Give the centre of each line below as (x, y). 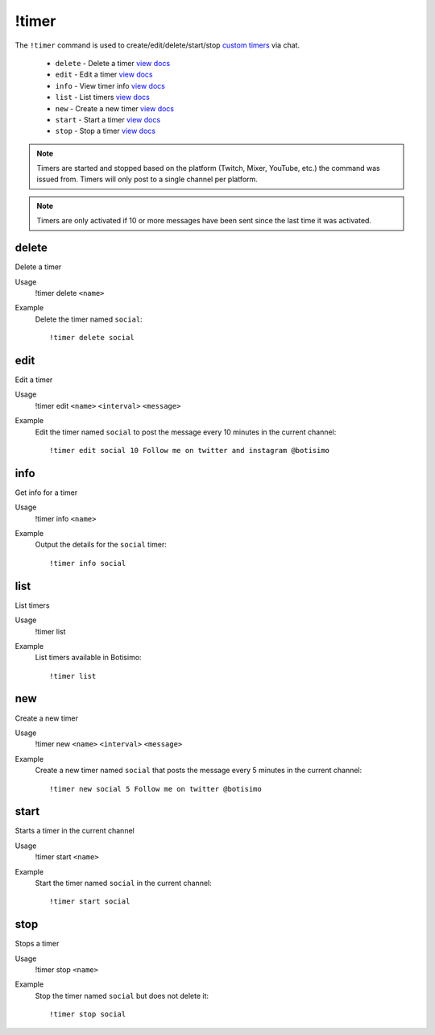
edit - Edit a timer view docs (104, 75)
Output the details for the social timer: (101, 545)
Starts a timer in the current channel (75, 831)
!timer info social (88, 563)
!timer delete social (92, 338)
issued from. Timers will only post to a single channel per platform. (147, 179)
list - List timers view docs (103, 98)
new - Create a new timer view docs (115, 108)
